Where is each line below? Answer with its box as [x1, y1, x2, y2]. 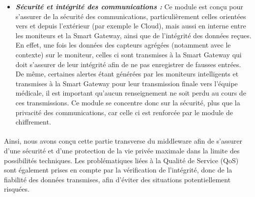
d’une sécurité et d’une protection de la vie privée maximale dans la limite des [4, 145, 240, 155]
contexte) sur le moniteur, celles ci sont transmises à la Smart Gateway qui [15, 49, 242, 59]
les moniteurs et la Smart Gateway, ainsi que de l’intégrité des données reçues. [15, 30, 252, 40]
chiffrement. [15, 117, 51, 127]
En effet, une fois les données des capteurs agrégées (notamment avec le [15, 40, 231, 50]
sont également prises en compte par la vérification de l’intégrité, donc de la [4, 165, 232, 175]
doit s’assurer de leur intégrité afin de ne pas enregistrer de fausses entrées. [15, 59, 241, 69]
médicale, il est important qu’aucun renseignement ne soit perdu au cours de [15, 88, 246, 98]
